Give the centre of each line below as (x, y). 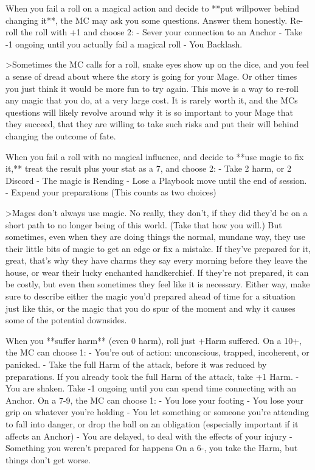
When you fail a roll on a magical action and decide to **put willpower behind (153, 8)
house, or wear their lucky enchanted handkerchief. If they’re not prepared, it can (157, 272)
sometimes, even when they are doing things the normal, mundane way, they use (156, 237)
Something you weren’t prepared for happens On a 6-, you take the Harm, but (152, 448)
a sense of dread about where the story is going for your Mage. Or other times (151, 76)
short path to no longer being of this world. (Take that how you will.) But (144, 224)
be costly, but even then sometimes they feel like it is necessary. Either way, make (158, 284)
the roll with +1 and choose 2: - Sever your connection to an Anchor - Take (161, 32)
